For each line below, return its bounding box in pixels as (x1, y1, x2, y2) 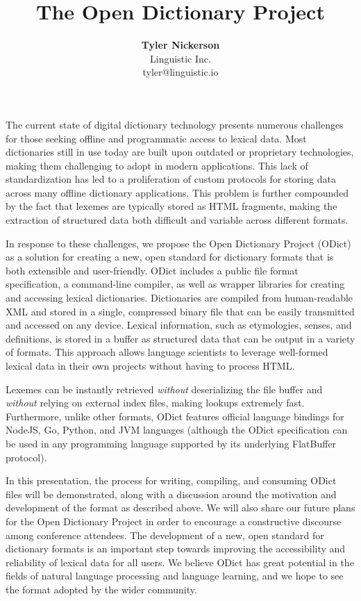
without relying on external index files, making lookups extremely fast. (6, 395, 305, 410)
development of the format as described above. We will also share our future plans (6, 500, 355, 515)
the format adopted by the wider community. (6, 582, 197, 596)
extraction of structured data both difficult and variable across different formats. (6, 213, 349, 227)
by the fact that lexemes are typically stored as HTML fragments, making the (6, 199, 337, 213)
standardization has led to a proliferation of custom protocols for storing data (6, 172, 336, 186)
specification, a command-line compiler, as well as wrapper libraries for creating (6, 277, 345, 291)
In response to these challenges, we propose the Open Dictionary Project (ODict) (6, 236, 351, 250)
